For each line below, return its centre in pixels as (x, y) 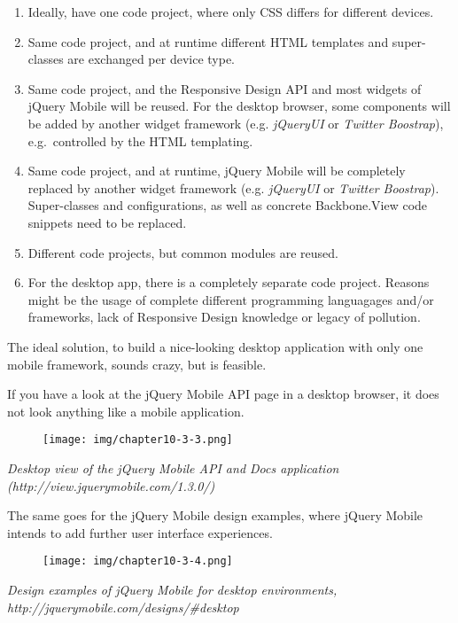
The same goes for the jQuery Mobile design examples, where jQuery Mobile (215, 515)
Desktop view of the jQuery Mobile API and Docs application (173, 467)
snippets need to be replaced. (107, 222)
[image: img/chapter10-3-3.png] (138, 440)
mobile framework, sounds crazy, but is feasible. (137, 364)
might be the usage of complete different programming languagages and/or (231, 299)
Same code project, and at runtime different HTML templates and (208, 41)
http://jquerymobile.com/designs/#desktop (123, 607)
